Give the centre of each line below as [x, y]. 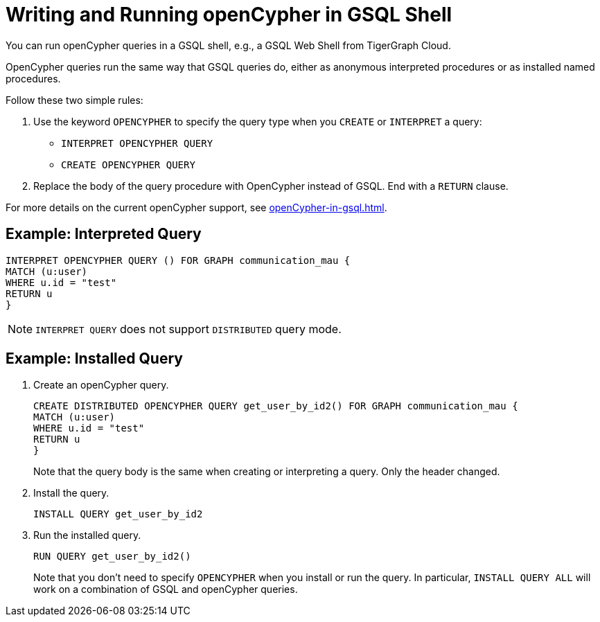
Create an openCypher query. [101, 385]
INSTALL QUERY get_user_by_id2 [118, 514]
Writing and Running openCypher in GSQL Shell [229, 15]
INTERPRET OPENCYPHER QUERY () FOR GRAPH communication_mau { [178, 260]
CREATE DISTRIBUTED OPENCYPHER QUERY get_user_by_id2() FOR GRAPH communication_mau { [276, 406]
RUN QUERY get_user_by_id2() [112, 557]
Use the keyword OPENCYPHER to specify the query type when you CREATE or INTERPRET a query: [258, 121]
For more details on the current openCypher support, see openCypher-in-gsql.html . [196, 207]
